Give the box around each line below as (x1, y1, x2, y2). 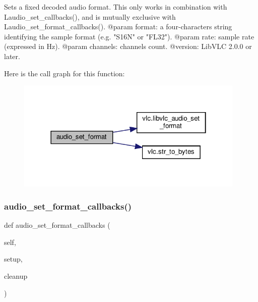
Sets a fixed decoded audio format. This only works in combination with (4, 2, 227, 12)
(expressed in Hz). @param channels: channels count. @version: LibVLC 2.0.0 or (4, 41, 252, 52)
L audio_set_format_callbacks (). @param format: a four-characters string (4, 21, 232, 32)
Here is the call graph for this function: (4, 68, 125, 78)
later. (4, 51, 20, 61)
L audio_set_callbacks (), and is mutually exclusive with (4, 11, 176, 22)
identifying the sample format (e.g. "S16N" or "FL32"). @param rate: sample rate (4, 31, 254, 41)
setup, (4, 254, 23, 264)
